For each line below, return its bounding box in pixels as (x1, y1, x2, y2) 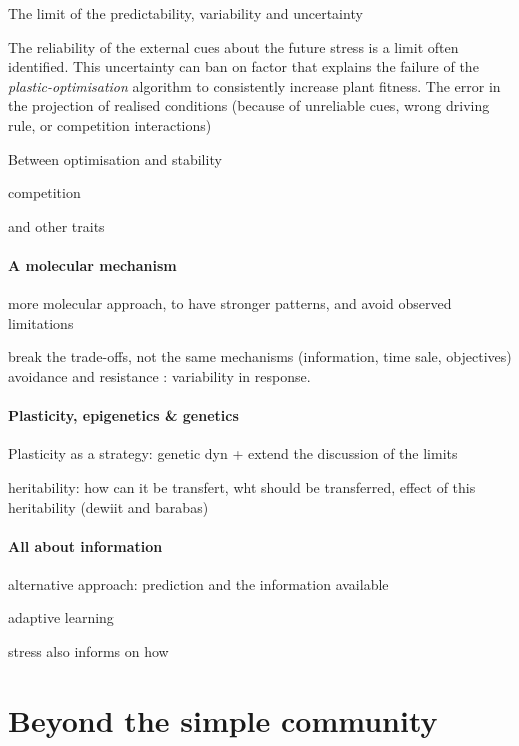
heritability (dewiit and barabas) (8, 496, 209, 517)
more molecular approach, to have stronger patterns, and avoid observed (8, 293, 452, 314)
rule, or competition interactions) (8, 114, 212, 135)
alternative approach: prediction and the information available (8, 573, 389, 594)
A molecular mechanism (8, 254, 177, 275)
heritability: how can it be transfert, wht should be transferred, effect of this (8, 476, 476, 497)
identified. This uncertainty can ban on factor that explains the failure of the (8, 56, 479, 77)
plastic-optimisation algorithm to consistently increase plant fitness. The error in (8, 75, 501, 96)
